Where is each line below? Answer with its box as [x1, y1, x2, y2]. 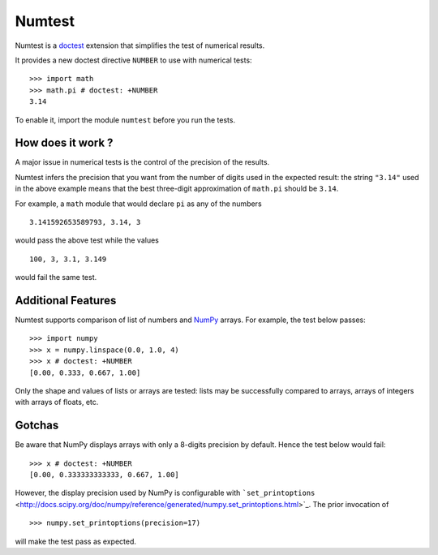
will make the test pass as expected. [15, 536, 137, 546]
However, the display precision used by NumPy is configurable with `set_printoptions [15, 488, 316, 498]
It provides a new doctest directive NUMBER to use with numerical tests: [15, 55, 252, 65]
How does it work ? [15, 136, 114, 150]
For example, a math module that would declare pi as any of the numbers [15, 199, 263, 209]
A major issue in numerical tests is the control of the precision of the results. [15, 157, 270, 167]
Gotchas [15, 419, 59, 432]
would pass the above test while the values [15, 235, 160, 245]
